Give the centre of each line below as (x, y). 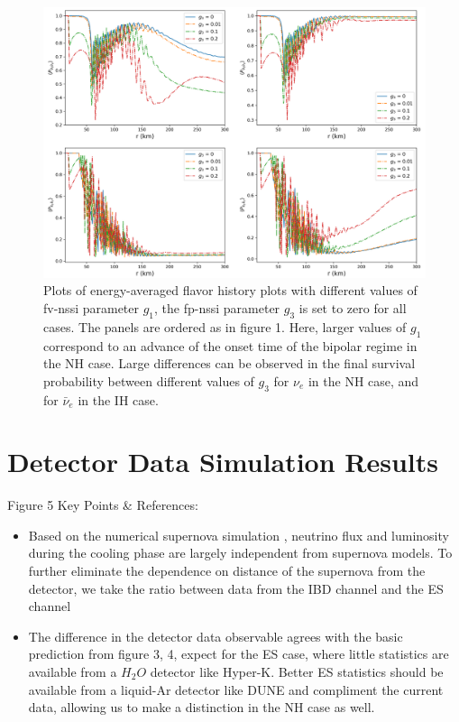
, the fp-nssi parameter (217, 307)
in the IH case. (118, 399)
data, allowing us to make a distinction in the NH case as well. (202, 707)
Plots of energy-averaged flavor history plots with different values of (230, 290)
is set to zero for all (353, 307)
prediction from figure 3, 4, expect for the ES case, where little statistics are (239, 654)
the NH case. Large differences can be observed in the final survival (229, 363)
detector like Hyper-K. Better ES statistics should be (297, 672)
